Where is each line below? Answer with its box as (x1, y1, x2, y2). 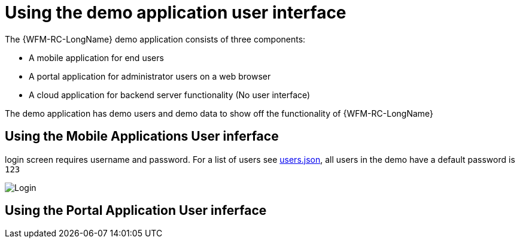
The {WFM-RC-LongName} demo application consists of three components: (5, 34, 306, 44)
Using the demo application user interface (5, 2, 346, 23)
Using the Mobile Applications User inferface (5, 129, 279, 144)
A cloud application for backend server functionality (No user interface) (29, 89, 311, 100)
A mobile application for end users (29, 52, 164, 63)
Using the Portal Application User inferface (5, 203, 267, 218)
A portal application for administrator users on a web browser (29, 71, 271, 81)
